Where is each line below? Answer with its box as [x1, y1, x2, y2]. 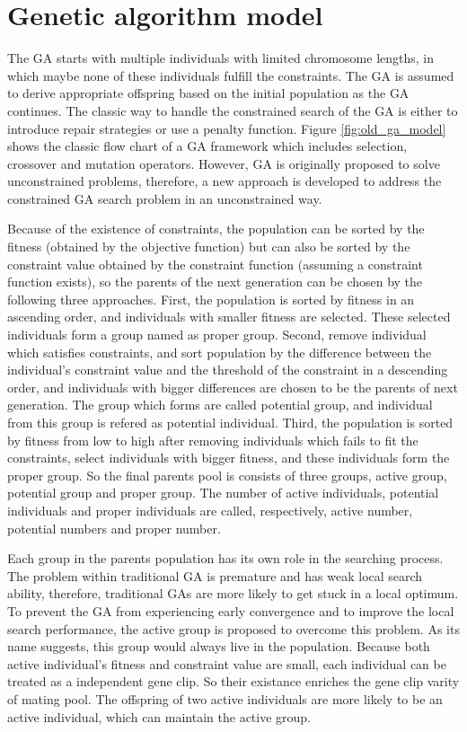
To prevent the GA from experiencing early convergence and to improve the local [7, 601, 454, 620]
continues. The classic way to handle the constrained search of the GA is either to [7, 101, 458, 119]
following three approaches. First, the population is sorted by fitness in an [7, 289, 415, 308]
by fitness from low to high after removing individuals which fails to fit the [7, 430, 419, 449]
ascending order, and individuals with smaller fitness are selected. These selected [7, 307, 451, 326]
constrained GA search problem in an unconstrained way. [7, 189, 322, 207]
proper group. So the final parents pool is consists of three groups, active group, [7, 465, 447, 484]
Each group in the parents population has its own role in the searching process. [7, 549, 444, 568]
